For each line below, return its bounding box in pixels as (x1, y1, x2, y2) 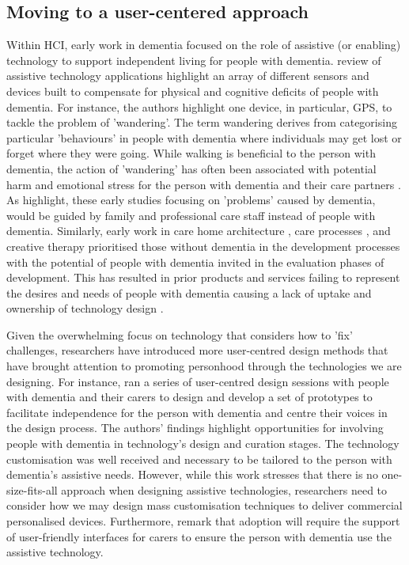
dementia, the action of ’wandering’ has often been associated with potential (6, 160, 377, 176)
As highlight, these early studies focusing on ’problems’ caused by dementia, (6, 191, 376, 208)
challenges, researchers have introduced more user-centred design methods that (6, 342, 388, 358)
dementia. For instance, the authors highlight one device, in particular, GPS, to (6, 98, 392, 115)
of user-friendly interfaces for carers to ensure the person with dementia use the (6, 528, 392, 544)
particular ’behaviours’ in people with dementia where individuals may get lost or (6, 129, 402, 146)
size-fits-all (6, 481, 58, 498)
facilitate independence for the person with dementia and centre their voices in (6, 404, 388, 420)
